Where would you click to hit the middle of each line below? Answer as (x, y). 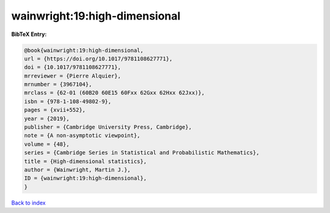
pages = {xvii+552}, (55, 110)
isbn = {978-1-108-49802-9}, (68, 101)
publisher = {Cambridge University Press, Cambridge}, (108, 127)
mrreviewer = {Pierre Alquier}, (73, 76)
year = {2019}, (47, 118)
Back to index (28, 203)
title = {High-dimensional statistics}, (85, 161)
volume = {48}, (47, 144)
